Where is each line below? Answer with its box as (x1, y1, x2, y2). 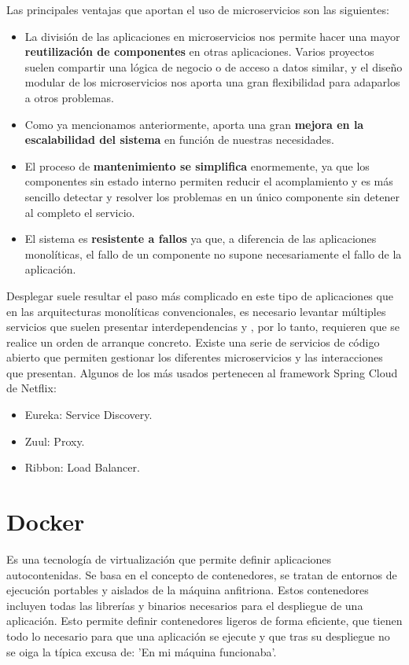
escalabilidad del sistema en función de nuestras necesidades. (24, 131, 334, 148)
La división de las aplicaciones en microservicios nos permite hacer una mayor (24, 28, 400, 44)
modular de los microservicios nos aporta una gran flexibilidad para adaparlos (24, 74, 400, 90)
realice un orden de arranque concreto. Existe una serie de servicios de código (6, 333, 380, 350)
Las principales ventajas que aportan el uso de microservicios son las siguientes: (6, 2, 389, 17)
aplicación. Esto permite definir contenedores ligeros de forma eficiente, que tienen (6, 612, 403, 629)
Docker (6, 505, 85, 538)
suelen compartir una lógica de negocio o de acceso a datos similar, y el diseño (24, 58, 403, 75)
